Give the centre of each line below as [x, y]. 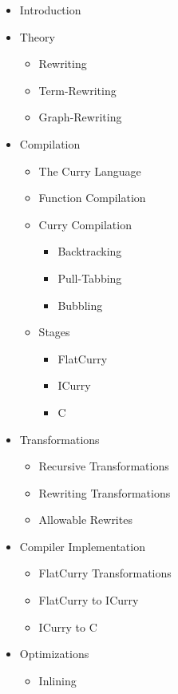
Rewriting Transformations [105, 492]
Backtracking [90, 251]
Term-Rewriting [77, 90]
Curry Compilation [85, 224]
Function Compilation [92, 198]
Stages [54, 332]
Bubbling [80, 305]
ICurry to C [68, 627]
